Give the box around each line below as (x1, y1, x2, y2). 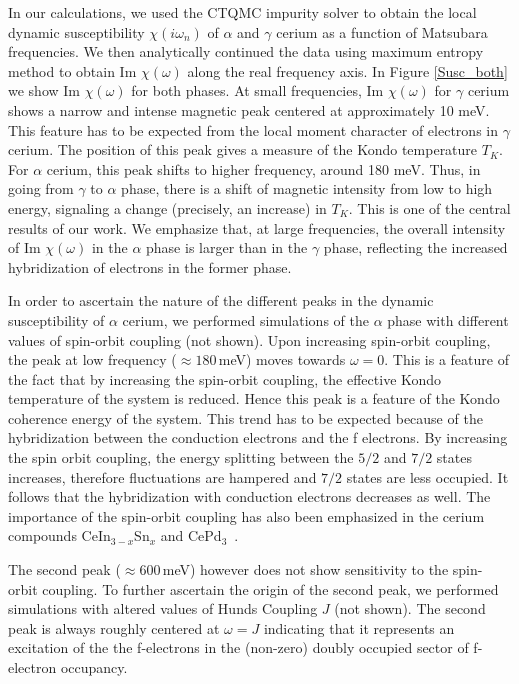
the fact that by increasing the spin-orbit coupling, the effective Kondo (8, 368, 442, 389)
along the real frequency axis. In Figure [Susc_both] (187, 60, 508, 81)
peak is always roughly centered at (8, 617, 220, 638)
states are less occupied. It (346, 466, 509, 487)
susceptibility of (8, 309, 105, 330)
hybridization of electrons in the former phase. (8, 256, 292, 277)
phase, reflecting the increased (323, 237, 508, 258)
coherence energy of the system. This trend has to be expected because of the (8, 407, 483, 428)
